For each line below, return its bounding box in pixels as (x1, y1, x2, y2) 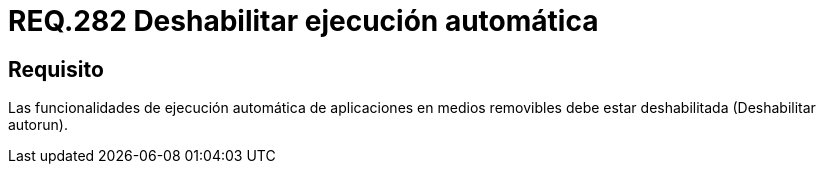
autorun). (8, 116, 68, 134)
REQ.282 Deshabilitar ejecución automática (8, 4, 599, 38)
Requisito (8, 56, 104, 82)
